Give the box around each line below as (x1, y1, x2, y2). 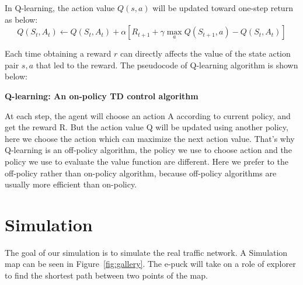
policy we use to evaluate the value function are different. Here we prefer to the (5, 155, 288, 167)
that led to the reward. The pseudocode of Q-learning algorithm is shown (36, 58, 298, 71)
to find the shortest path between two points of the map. (5, 269, 208, 281)
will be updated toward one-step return (152, 2, 293, 13)
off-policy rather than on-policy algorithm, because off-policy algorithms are (5, 166, 277, 179)
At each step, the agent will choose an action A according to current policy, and (5, 109, 291, 121)
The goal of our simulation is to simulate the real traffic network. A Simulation (5, 246, 288, 258)
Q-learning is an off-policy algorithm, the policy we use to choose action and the (5, 144, 292, 156)
